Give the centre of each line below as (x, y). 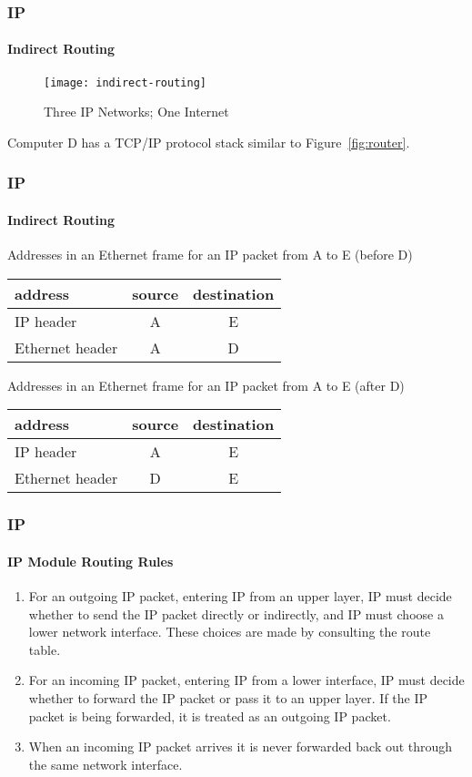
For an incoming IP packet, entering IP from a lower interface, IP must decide (246, 680)
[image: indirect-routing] (125, 82)
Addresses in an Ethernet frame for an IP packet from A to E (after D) (206, 385)
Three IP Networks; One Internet (136, 112)
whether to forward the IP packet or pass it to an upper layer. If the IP (228, 697)
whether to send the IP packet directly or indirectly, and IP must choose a (236, 613)
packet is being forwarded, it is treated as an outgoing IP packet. (210, 716)
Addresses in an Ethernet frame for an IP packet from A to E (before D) (210, 255)
